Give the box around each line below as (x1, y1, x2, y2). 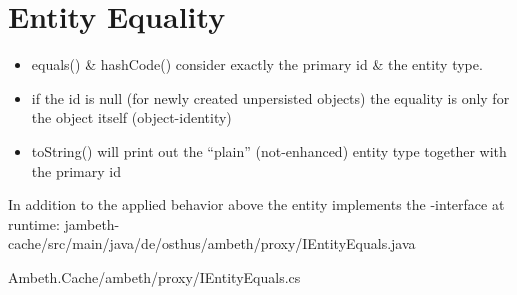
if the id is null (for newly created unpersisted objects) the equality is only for (31, 87, 510, 108)
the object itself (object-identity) (31, 107, 232, 128)
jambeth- (64, 213, 120, 234)
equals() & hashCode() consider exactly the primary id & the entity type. (31, 54, 483, 75)
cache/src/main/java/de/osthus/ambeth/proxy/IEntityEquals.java (8, 233, 416, 254)
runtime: (8, 213, 60, 234)
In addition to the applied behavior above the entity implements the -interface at (8, 194, 505, 215)
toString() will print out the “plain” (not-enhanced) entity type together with (31, 140, 507, 161)
